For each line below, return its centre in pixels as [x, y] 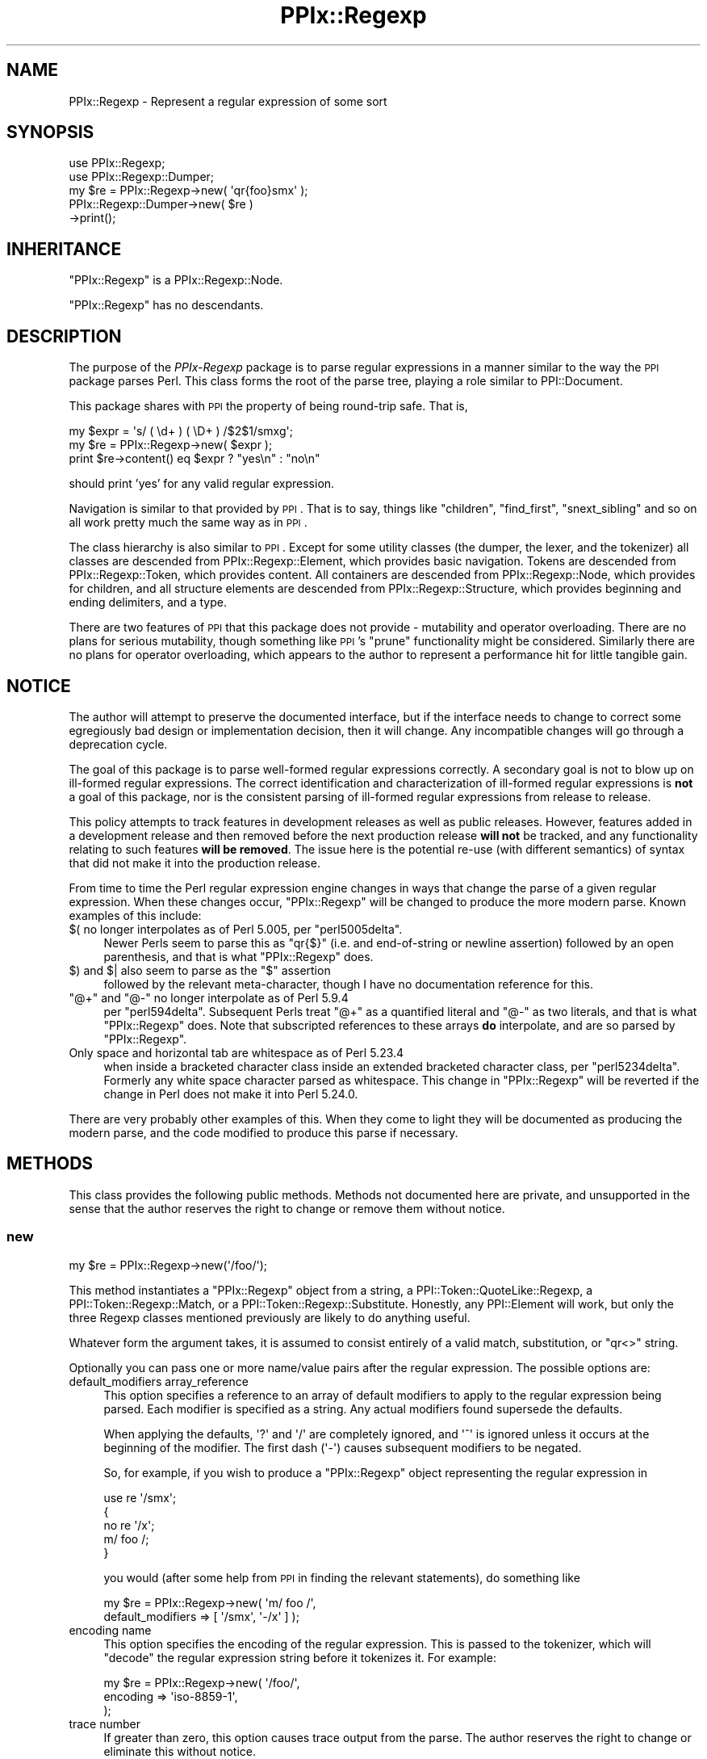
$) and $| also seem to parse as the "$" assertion [200, 970]
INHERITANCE [64, 249]
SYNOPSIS [50, 132]
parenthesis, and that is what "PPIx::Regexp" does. [238, 956]
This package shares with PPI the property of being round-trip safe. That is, [268, 406]
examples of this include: [135, 915]
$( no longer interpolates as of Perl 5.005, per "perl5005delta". [236, 929]
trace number [105, 1723]
